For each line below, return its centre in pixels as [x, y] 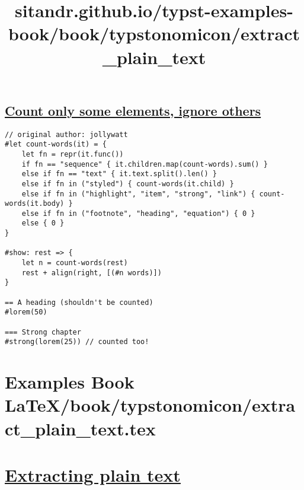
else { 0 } [43, 223]
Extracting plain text [93, 474]
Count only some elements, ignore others [133, 110]
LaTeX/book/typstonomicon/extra [150, 405]
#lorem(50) [26, 312]
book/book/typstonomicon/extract [154, 34]
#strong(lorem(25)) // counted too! [77, 342]
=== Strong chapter [43, 332]
